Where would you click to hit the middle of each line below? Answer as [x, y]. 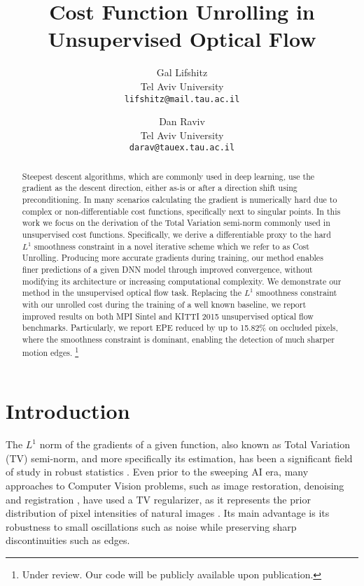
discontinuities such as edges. [68, 540]
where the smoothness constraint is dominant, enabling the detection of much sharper [178, 339]
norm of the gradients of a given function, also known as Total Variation [195, 444]
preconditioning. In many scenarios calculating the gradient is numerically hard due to [180, 200]
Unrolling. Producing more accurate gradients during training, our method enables [173, 258]
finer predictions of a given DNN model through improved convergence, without [167, 270]
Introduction [68, 411]
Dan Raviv [182, 121]
